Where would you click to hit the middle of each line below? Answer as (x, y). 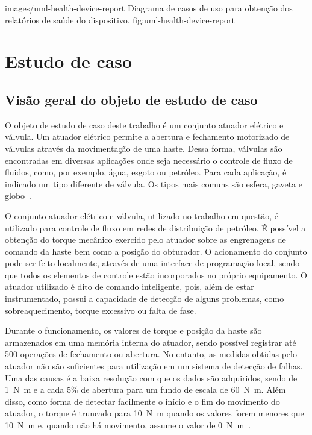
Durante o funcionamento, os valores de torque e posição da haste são (133, 330)
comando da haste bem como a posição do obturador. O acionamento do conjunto (156, 251)
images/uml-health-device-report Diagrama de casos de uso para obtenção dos (149, 8)
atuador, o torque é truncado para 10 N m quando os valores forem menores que (154, 413)
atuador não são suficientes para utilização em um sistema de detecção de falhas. (154, 366)
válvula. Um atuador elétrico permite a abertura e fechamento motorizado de (147, 136)
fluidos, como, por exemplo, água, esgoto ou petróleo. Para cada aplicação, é (146, 172)
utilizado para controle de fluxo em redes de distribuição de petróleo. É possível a (155, 227)
